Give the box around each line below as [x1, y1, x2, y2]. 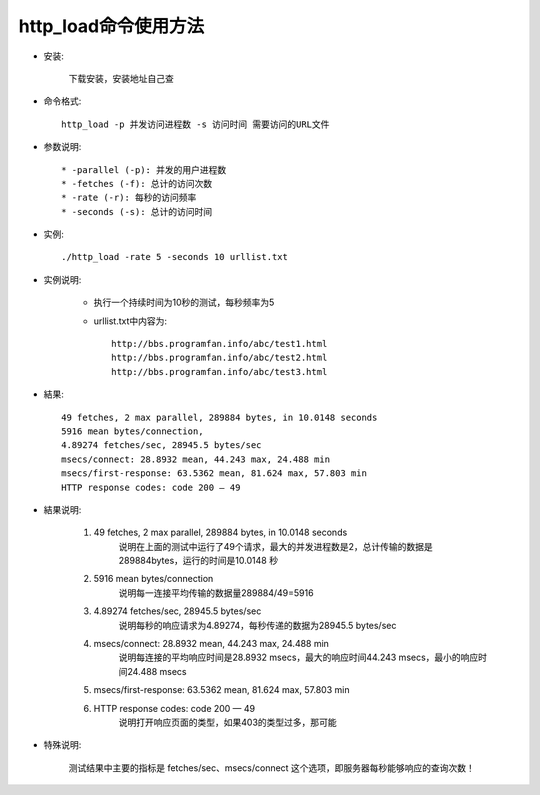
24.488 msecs [126, 665, 187, 677]
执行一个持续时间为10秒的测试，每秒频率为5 [93, 296, 275, 309]
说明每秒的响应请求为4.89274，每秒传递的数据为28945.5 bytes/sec [118, 619, 397, 631]
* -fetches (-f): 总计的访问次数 [61, 178, 213, 189]
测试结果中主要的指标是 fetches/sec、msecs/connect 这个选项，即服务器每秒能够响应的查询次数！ [68, 761, 475, 774]
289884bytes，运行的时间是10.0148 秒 [118, 555, 279, 567]
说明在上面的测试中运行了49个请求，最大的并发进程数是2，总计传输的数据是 [118, 540, 434, 552]
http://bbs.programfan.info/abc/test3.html [111, 366, 328, 377]
